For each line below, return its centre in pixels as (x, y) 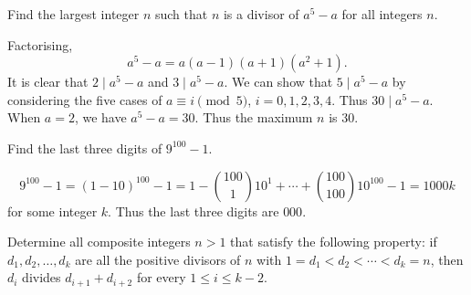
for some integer (52, 211)
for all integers (382, 14)
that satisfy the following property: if (334, 242)
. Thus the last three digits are (194, 211)
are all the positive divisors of (158, 259)
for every (161, 277)
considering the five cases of (85, 99)
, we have (100, 117)
